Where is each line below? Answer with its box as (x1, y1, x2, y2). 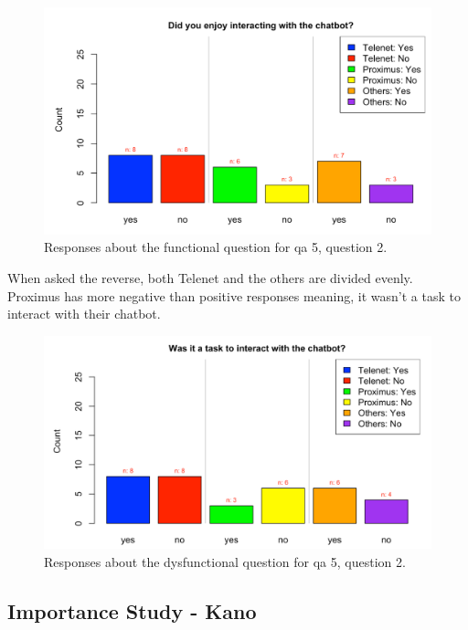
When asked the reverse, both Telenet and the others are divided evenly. (7, 268, 413, 288)
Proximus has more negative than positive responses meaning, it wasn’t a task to (7, 286, 461, 305)
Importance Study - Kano (7, 596, 257, 625)
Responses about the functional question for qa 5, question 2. (44, 237, 388, 257)
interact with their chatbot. (7, 304, 161, 323)
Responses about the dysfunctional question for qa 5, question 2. (44, 551, 406, 571)
